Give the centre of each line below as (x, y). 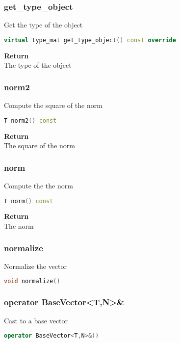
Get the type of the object (43, 25)
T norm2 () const (30, 120)
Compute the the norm (39, 185)
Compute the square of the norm (53, 105)
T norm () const (29, 201)
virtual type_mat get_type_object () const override (90, 40)
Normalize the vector (36, 266)
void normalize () (32, 281)
